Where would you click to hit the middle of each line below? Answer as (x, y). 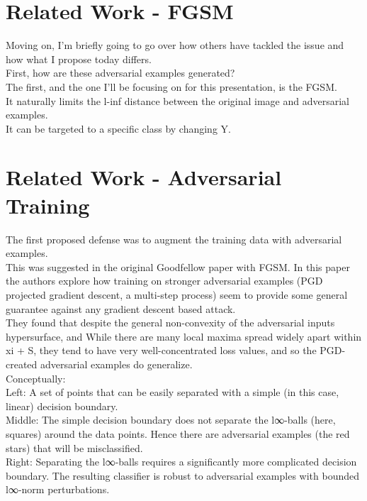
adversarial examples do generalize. (117, 364)
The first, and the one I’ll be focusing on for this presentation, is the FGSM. (171, 86)
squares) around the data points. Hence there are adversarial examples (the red (178, 433)
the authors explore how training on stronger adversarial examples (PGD (164, 281)
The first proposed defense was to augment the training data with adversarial (174, 239)
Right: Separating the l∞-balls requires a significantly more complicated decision (181, 462)
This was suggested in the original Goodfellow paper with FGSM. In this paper (178, 266)
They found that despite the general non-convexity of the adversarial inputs (170, 323)
